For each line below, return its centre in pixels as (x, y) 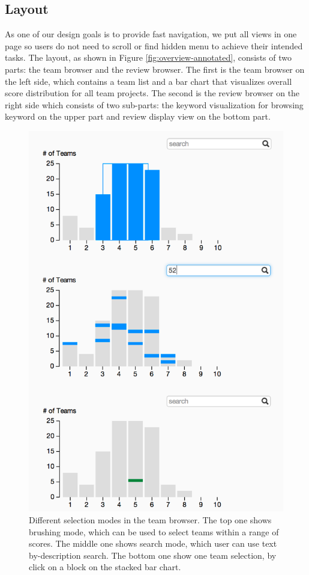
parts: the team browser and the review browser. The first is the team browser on (155, 69)
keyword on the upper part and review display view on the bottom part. (138, 116)
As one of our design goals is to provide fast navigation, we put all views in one (151, 34)
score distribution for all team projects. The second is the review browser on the (152, 93)
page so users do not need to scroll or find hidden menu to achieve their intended (154, 45)
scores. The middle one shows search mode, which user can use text (153, 543)
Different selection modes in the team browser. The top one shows (150, 520)
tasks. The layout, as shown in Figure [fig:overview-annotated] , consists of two (148, 57)
